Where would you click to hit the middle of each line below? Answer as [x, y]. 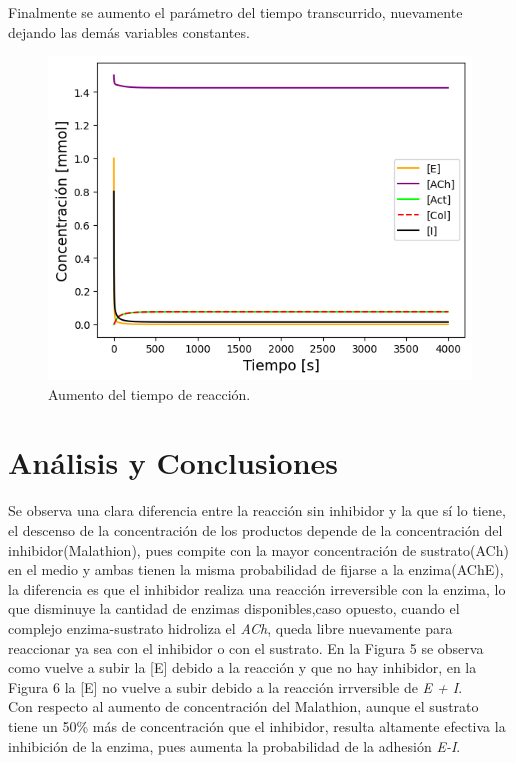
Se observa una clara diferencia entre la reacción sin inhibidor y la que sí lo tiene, [257, 510]
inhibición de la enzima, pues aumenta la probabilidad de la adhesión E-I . [234, 745]
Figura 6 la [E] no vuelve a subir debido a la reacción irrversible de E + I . [235, 686]
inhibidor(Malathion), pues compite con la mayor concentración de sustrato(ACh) [258, 549]
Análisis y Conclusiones [173, 462]
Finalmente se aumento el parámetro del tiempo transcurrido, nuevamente [235, 12]
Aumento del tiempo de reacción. [149, 393]
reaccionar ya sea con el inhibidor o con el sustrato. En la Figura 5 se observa [246, 647]
